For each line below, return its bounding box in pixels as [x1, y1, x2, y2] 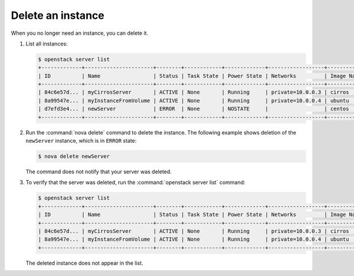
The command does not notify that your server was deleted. [25, 168, 172, 175]
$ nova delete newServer [38, 153, 110, 160]
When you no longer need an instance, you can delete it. [11, 29, 149, 37]
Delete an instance [11, 9, 104, 22]
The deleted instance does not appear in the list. [25, 259, 144, 267]
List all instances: [25, 40, 68, 47]
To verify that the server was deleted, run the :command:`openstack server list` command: [25, 179, 245, 186]
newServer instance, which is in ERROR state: [25, 137, 137, 144]
